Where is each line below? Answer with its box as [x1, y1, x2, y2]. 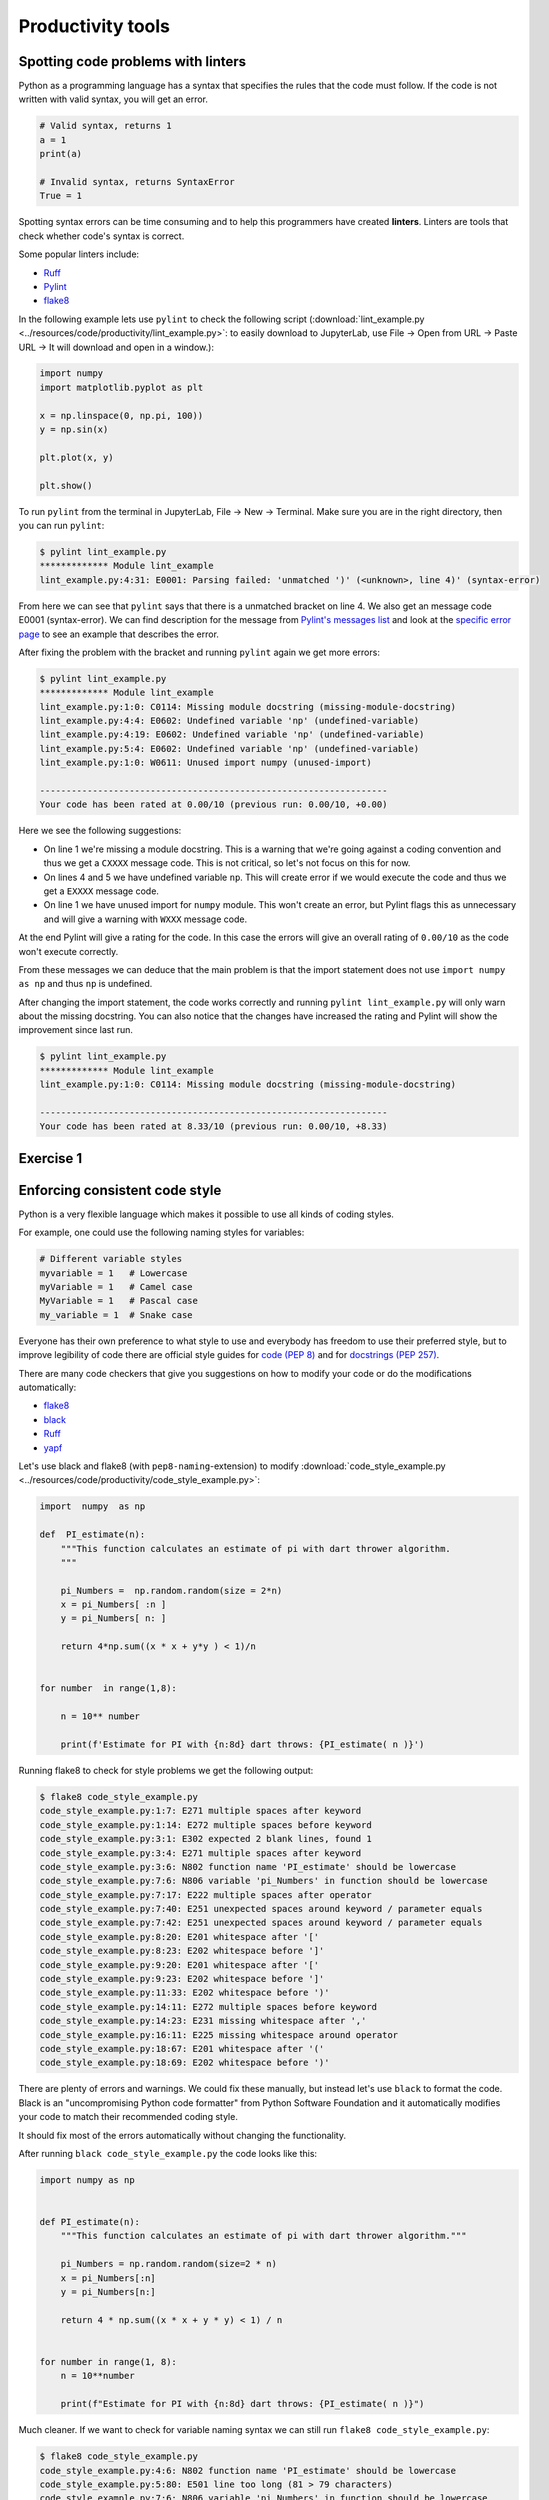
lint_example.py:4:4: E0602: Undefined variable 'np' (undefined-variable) [39, 715, 420, 727]
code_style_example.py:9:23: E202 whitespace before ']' [39, 1973, 325, 1985]
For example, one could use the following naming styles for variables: [18, 1226, 305, 1239]
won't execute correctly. [18, 945, 119, 957]
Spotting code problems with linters [18, 53, 247, 70]
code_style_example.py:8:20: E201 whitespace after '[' [39, 1931, 320, 1942]
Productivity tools [18, 15, 170, 37]
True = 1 [39, 190, 83, 202]
